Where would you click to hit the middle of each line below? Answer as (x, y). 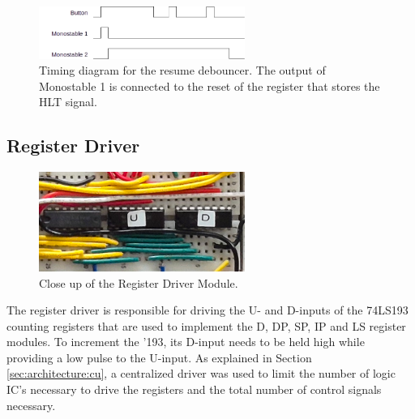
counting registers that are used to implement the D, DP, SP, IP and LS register (206, 325)
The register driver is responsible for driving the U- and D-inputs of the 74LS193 (207, 310)
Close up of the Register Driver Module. (139, 282)
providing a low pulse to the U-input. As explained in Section (159, 357)
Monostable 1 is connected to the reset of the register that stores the (210, 86)
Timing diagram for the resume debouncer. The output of (182, 70)
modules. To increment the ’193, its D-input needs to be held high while (186, 342)
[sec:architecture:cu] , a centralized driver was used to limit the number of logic (201, 373)
